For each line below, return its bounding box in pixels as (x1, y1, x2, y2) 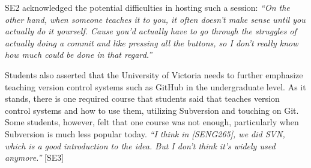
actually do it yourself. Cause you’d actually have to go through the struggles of (5, 25, 297, 37)
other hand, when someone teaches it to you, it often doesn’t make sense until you (5, 13, 306, 25)
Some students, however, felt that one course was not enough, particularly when (5, 116, 299, 128)
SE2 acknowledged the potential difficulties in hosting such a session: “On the (5, 1, 290, 13)
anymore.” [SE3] (5, 151, 64, 164)
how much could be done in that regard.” (5, 48, 152, 61)
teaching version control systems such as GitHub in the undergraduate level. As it (5, 80, 306, 93)
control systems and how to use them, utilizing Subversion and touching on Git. (5, 104, 299, 116)
